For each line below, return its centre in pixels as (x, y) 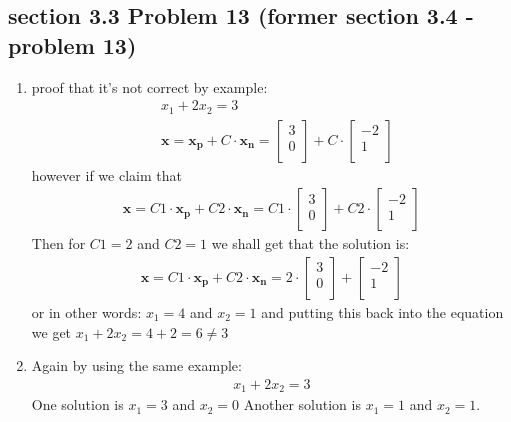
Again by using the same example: (136, 365)
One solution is (77, 404)
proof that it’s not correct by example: (149, 86)
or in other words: (86, 311)
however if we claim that (106, 174)
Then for (58, 243)
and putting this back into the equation (382, 311)
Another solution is (302, 404)
